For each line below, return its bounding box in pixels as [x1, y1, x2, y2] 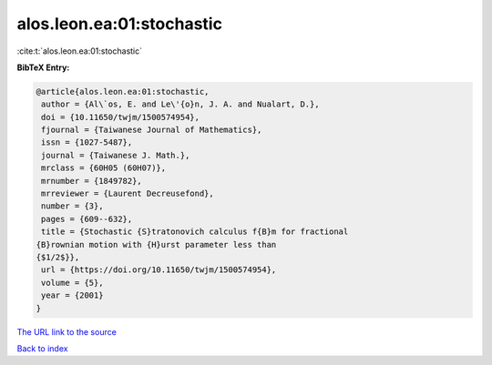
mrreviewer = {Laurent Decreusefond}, [41, 188, 214, 199]
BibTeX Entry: [16, 62, 70, 73]
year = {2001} [41, 290, 104, 300]
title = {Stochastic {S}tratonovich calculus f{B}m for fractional [41, 227, 349, 237]
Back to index [16, 342, 68, 354]
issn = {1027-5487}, [41, 137, 133, 147]
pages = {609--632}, [41, 214, 133, 224]
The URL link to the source [16, 326, 118, 337]
